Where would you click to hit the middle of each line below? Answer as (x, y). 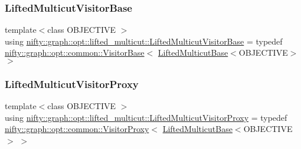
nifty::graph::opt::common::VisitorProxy (77, 129)
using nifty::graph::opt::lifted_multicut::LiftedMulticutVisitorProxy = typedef (146, 117)
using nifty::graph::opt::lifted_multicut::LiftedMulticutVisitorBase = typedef (144, 41)
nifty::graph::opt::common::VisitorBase (75, 53)
